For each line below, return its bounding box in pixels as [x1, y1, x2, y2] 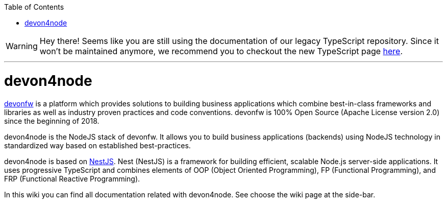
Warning [6, 41, 38, 51]
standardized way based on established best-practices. [4, 141, 191, 150]
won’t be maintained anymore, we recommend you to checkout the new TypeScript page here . [39, 46, 403, 56]
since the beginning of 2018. [4, 116, 100, 125]
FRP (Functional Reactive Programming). [4, 174, 140, 183]
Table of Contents [4, 3, 64, 11]
